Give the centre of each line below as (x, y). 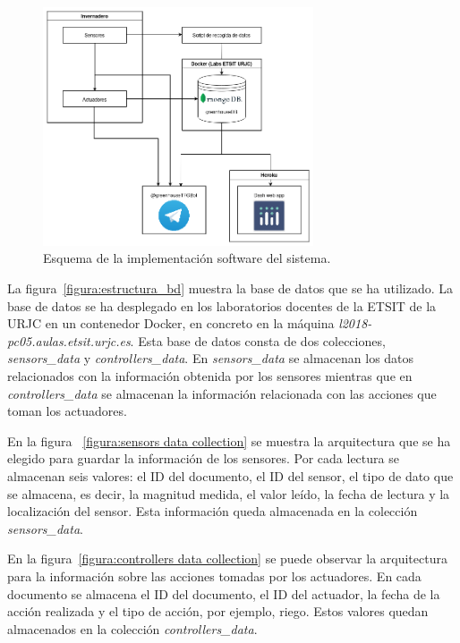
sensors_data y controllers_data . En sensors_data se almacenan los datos (211, 358)
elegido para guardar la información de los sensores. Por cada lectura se (203, 458)
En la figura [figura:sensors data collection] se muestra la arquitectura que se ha (229, 440)
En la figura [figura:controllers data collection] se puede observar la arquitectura (227, 558)
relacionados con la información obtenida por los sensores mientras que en (210, 375)
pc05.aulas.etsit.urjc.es (69, 340)
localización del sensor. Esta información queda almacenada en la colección (213, 511)
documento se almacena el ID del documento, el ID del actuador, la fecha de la (224, 593)
